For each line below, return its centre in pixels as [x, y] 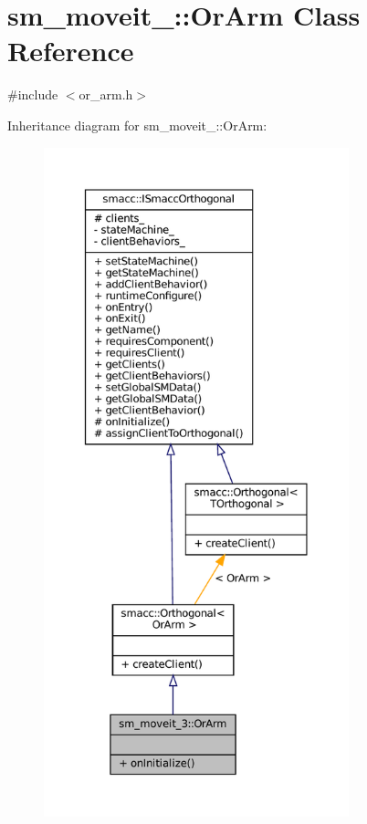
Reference [71, 51]
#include [33, 94]
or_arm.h [106, 94]
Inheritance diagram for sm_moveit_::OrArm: [137, 125]
